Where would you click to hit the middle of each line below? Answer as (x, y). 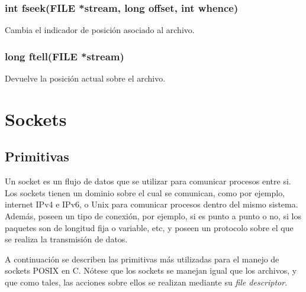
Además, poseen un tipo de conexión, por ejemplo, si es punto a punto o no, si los (153, 215)
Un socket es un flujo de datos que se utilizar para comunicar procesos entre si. (148, 181)
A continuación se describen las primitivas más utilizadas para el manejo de (142, 259)
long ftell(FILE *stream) (65, 56)
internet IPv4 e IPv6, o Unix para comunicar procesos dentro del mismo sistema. (152, 204)
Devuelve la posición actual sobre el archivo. (85, 78)
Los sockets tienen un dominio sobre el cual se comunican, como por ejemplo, (145, 192)
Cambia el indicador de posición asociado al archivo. (100, 30)
